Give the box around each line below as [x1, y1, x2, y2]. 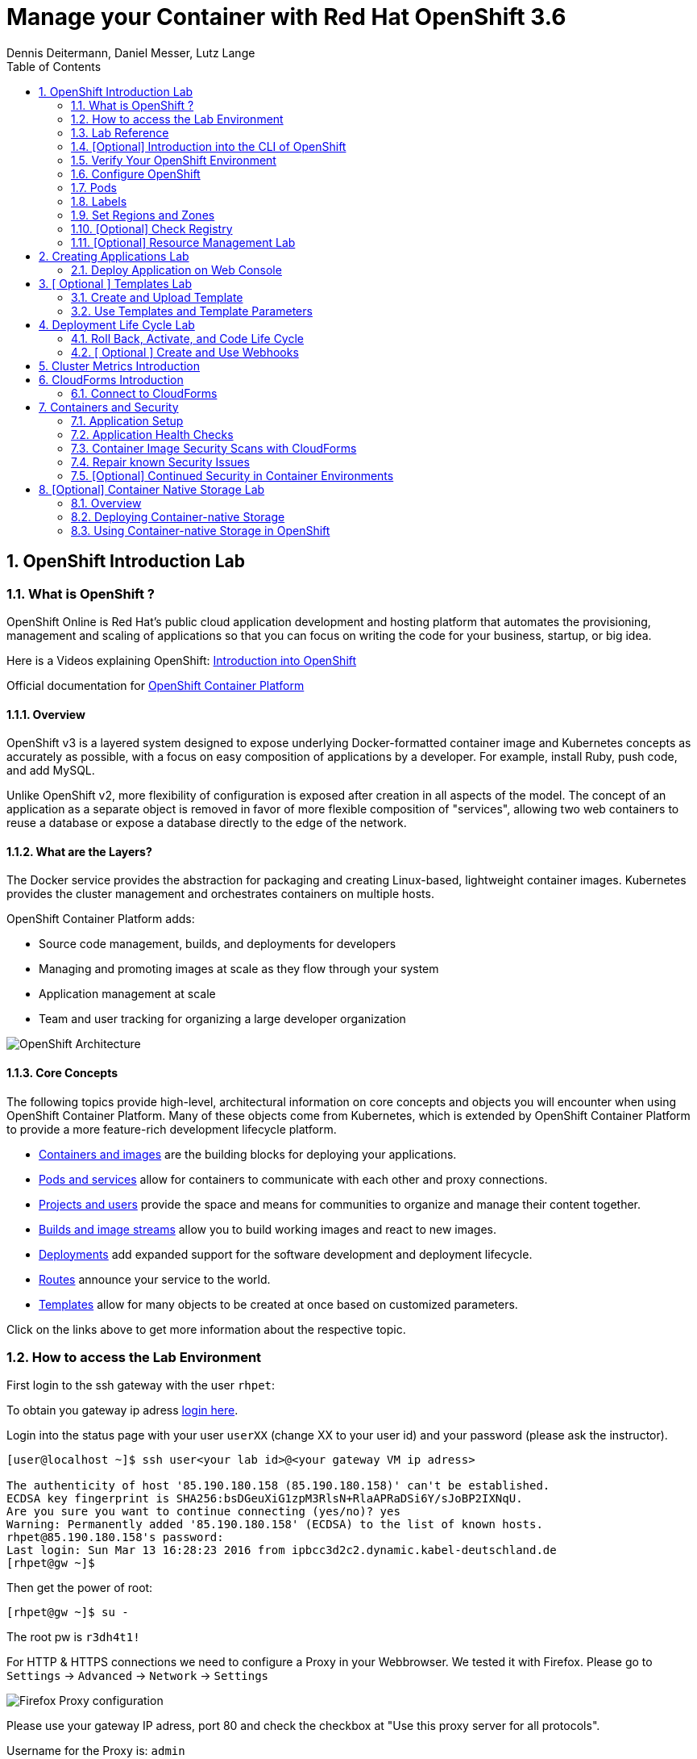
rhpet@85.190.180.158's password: [6, 1531, 224, 1544]
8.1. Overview [71, 495, 142, 510]
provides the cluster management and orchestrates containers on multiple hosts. [6, 887, 434, 901]
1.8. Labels [71, 194, 127, 208]
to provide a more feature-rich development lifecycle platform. [6, 1122, 337, 1136]
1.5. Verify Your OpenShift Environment [71, 153, 276, 167]
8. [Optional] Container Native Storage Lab [39, 482, 265, 496]
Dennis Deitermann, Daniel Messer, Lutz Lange [6, 45, 255, 60]
